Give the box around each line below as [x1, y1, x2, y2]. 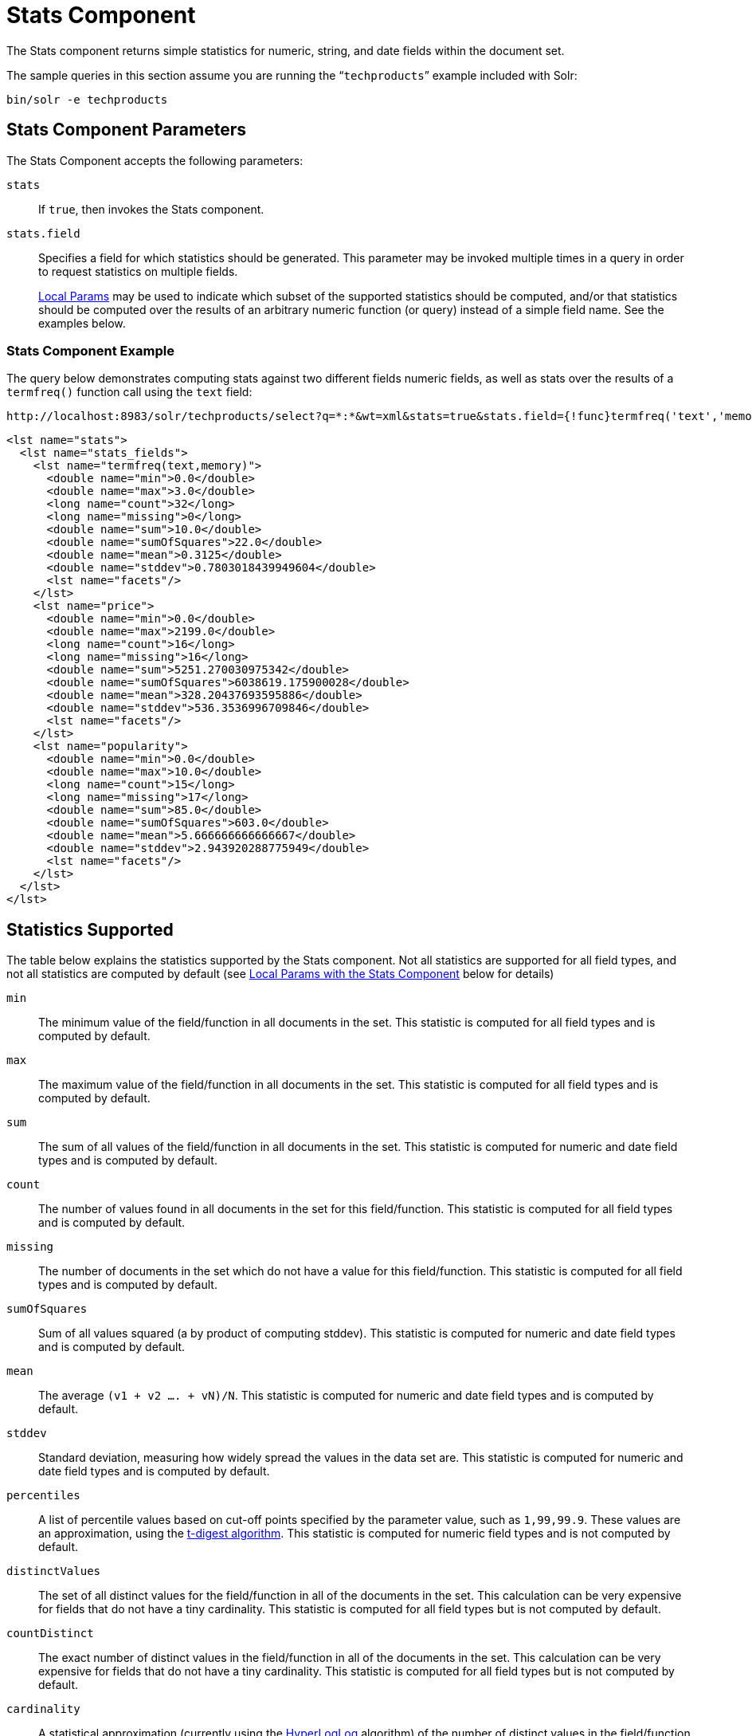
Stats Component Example [6, 342, 174, 359]
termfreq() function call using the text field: [6, 385, 253, 399]
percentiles [6, 1489, 80, 1502]
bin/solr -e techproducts [6, 92, 168, 106]
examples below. [38, 316, 126, 330]
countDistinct [6, 1627, 94, 1640]
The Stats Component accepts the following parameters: [6, 153, 304, 167]
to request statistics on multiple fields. [38, 264, 238, 278]
